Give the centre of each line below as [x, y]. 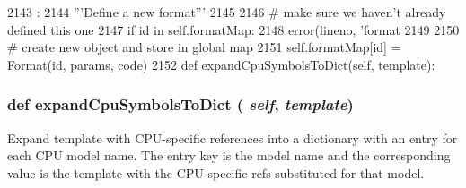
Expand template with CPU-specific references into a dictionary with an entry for [233, 137]
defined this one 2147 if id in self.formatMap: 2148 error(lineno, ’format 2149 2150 [233, 29]
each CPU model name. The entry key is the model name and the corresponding [229, 155]
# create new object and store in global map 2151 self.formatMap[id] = [204, 47]
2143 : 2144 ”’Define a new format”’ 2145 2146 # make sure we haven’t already [227, 12]
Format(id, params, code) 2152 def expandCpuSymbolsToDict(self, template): [221, 64]
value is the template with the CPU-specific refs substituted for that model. [216, 172]
